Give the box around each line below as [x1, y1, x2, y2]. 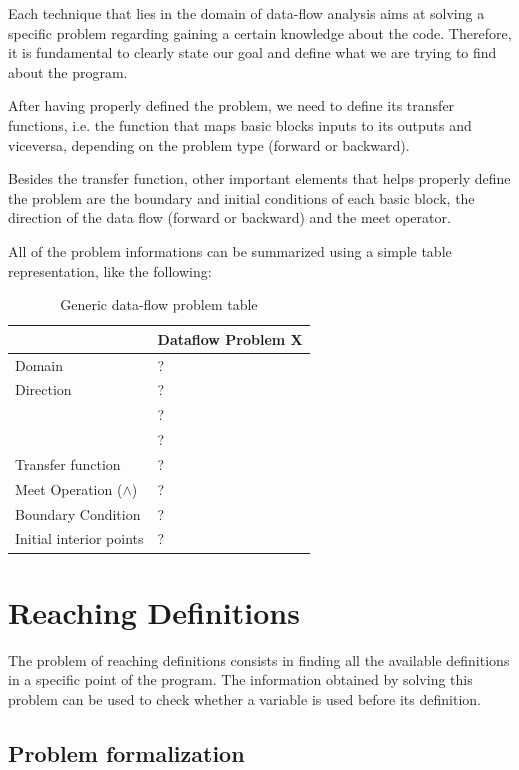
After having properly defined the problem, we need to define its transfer [8, 95, 455, 116]
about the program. [8, 61, 128, 82]
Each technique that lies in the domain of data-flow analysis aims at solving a [8, 3, 485, 23]
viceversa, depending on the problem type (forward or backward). [8, 134, 410, 155]
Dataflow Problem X [157, 328, 303, 349]
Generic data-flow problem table [60, 294, 258, 315]
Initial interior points [15, 528, 144, 549]
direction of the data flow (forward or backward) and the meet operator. [8, 207, 451, 228]
